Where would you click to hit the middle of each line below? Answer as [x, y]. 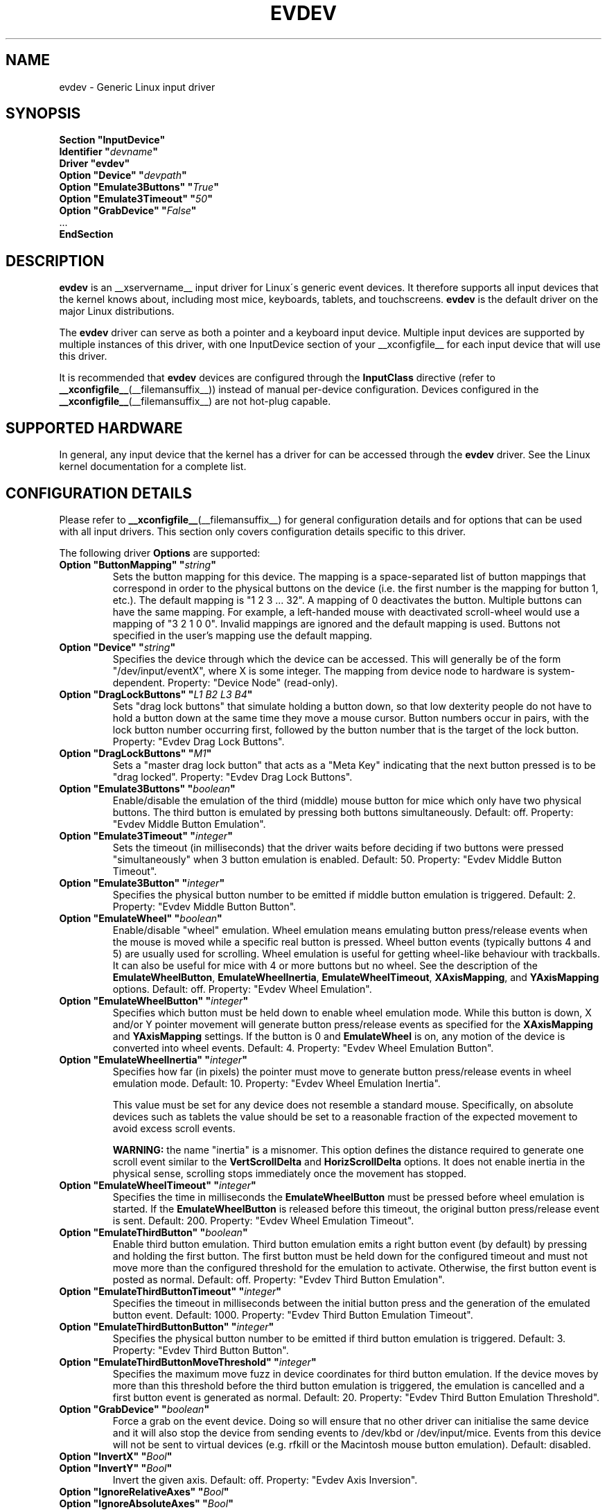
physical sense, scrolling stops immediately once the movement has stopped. [290, 1173]
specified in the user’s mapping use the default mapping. [243, 635]
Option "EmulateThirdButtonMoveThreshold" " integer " [188, 1362]
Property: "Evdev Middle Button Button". [204, 906]
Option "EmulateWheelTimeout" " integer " [158, 1185]
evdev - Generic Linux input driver [137, 87]
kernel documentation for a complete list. [153, 467]
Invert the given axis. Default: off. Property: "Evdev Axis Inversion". [265, 1479]
